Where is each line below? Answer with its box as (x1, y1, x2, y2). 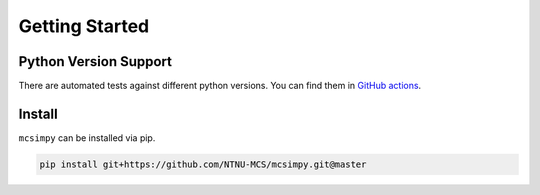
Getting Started (18, 15, 150, 37)
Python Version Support (18, 53, 173, 70)
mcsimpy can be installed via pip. (18, 131, 156, 144)
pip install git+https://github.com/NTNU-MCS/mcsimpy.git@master (39, 158, 367, 170)
